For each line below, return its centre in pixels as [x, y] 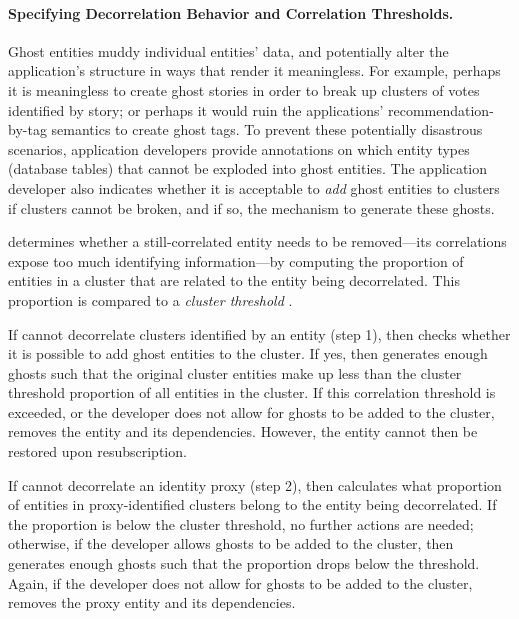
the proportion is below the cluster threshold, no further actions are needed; [241, 523]
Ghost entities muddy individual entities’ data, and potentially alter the [228, 50]
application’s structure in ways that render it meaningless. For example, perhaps [254, 70]
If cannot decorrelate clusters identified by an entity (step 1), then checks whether [259, 333]
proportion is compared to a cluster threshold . [150, 299]
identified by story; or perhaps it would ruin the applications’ [196, 109]
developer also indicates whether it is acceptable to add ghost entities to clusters [254, 187]
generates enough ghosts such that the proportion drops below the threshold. [244, 563]
